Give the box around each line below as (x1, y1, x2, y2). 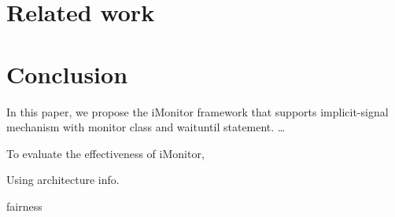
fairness (6, 197, 42, 214)
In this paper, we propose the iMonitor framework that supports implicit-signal (6, 103, 389, 120)
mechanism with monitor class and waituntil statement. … (6, 119, 286, 135)
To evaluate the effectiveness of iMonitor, (6, 145, 205, 161)
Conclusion (6, 57, 128, 90)
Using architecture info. (6, 171, 120, 188)
